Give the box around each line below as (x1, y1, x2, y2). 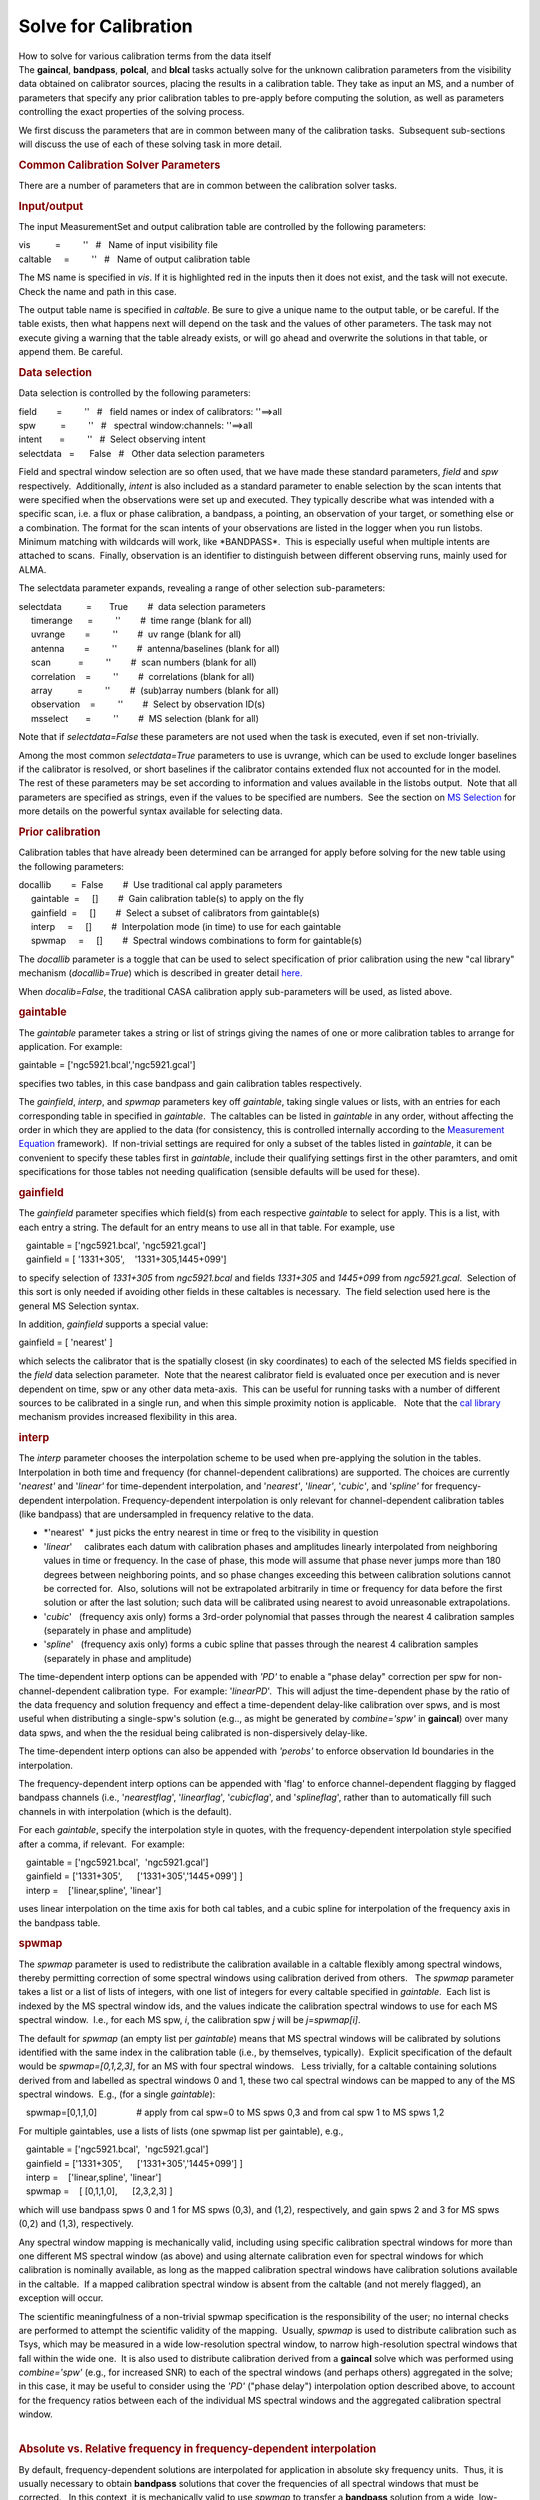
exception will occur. (18, 2292, 104, 2304)
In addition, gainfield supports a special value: (18, 1318, 209, 1330)
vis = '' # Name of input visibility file (18, 239, 219, 251)
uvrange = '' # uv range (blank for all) (30, 628, 242, 640)
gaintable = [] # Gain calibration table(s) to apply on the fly (30, 893, 304, 905)
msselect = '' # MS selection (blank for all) (30, 712, 260, 724)
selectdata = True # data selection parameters (18, 600, 266, 612)
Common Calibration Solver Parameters (18, 158, 221, 172)
